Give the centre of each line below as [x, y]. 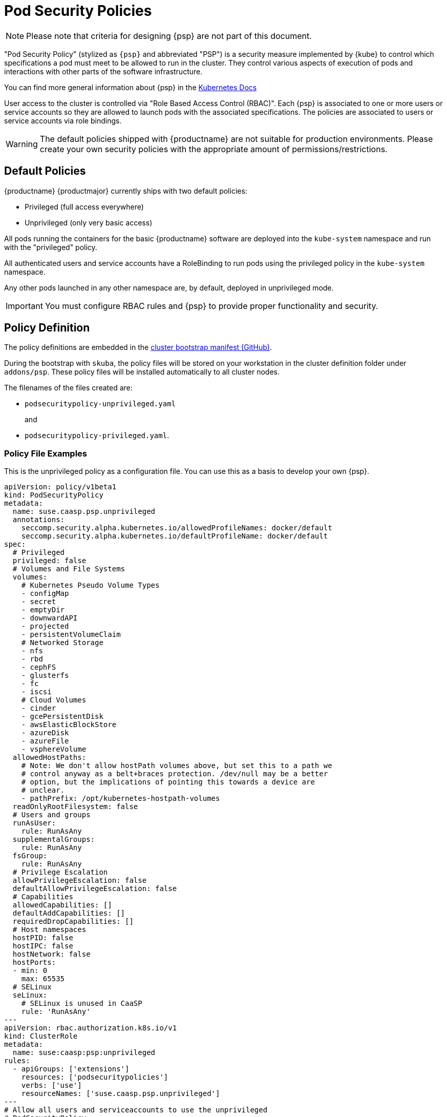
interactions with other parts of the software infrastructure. [103, 71]
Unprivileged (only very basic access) [89, 222]
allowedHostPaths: [49, 758]
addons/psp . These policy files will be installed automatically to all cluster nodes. [142, 372]
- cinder [39, 708]
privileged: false [49, 561]
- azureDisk [45, 733]
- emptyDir [43, 610]
